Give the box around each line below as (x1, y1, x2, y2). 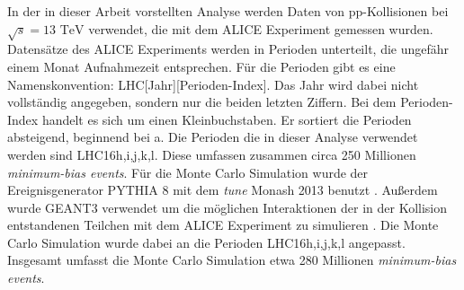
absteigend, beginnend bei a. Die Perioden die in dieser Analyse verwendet (7, 127, 418, 146)
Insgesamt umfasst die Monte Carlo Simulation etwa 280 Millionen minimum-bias (7, 250, 457, 269)
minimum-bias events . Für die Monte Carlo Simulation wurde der (7, 163, 369, 181)
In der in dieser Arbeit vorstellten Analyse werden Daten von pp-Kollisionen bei (7, 2, 449, 20)
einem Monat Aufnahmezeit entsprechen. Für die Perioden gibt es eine (7, 57, 396, 75)
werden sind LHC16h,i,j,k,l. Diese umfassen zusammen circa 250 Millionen (7, 145, 416, 163)
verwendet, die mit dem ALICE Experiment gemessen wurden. (88, 19, 433, 38)
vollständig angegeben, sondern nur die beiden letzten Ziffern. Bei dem (7, 92, 397, 111)
